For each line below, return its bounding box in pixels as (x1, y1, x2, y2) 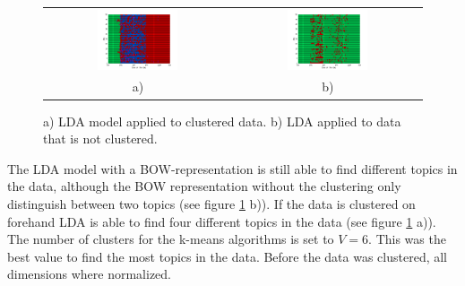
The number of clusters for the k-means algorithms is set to (7, 230, 334, 248)
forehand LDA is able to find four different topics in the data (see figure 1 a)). (7, 212, 436, 230)
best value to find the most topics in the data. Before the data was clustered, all (7, 247, 448, 265)
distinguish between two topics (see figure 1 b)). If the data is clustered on (7, 194, 416, 212)
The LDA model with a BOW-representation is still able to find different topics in (7, 159, 458, 178)
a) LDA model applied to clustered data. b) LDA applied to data (43, 111, 401, 130)
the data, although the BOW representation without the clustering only (7, 177, 401, 195)
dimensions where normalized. (7, 264, 172, 283)
